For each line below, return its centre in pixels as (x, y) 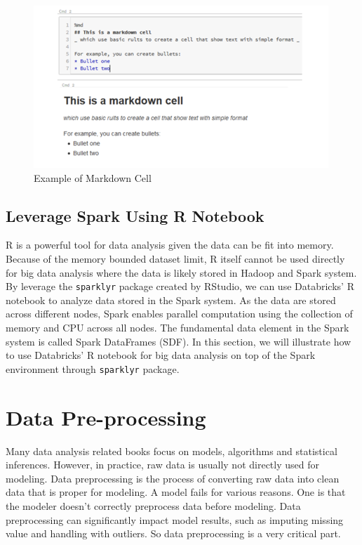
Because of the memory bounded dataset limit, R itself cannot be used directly (175, 258)
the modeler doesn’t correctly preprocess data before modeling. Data (153, 505)
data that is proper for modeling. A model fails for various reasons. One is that (176, 492)
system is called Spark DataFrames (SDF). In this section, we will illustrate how (179, 341)
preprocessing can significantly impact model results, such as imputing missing (175, 519)
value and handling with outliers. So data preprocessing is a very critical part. (173, 533)
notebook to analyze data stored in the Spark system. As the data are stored (171, 300)
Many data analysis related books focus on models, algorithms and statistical (172, 451)
